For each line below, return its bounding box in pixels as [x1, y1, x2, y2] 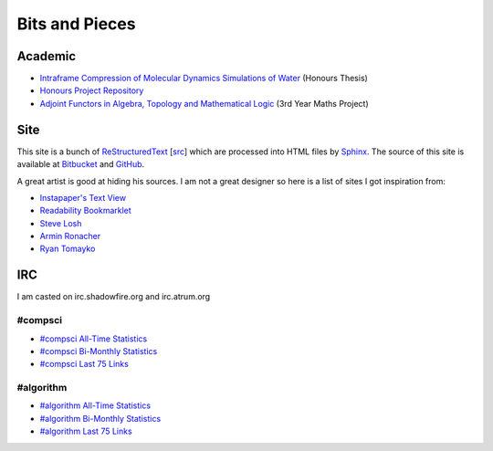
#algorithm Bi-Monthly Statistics [39, 413, 162, 424]
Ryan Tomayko [39, 243, 96, 255]
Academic [16, 48, 77, 64]
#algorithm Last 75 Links [39, 425, 132, 437]
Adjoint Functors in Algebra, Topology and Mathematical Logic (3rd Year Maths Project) [39, 98, 369, 109]
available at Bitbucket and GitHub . [16, 159, 145, 170]
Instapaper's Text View [39, 192, 127, 203]
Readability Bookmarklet [39, 205, 131, 216]
